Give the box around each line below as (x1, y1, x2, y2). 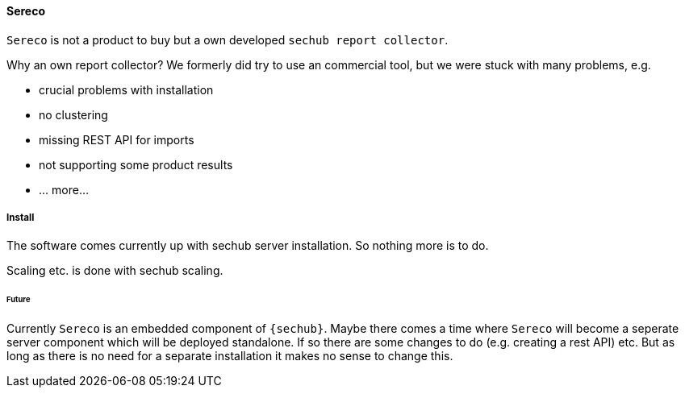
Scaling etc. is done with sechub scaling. (6, 263, 223, 278)
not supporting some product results (39, 157, 233, 172)
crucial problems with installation (39, 82, 214, 97)
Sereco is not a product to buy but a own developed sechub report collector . (6, 32, 449, 47)
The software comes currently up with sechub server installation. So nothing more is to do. (6, 238, 489, 253)
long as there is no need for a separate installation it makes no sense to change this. (6, 349, 453, 363)
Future (6, 295, 31, 305)
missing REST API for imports (39, 132, 194, 147)
